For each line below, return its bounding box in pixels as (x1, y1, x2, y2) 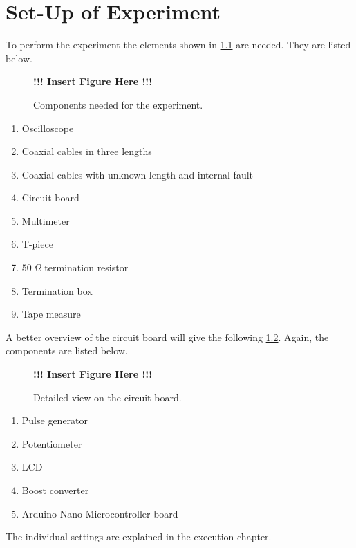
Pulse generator (21, 413, 88, 428)
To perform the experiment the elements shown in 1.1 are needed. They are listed (6, 37, 351, 52)
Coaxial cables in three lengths (21, 144, 152, 158)
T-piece (21, 237, 53, 251)
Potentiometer (21, 436, 82, 450)
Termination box (21, 283, 93, 298)
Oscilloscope (21, 120, 74, 135)
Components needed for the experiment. (33, 97, 203, 111)
